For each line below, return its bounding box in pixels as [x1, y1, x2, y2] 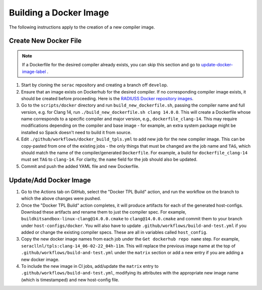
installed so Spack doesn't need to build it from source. [21, 129, 132, 135]
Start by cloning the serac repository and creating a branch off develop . [21, 82, 168, 88]
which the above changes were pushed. [21, 196, 101, 201]
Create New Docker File [9, 37, 82, 45]
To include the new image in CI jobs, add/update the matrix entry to [21, 263, 159, 269]
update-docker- [201, 62, 233, 68]
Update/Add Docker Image [9, 176, 91, 184]
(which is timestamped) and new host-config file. [21, 276, 120, 283]
